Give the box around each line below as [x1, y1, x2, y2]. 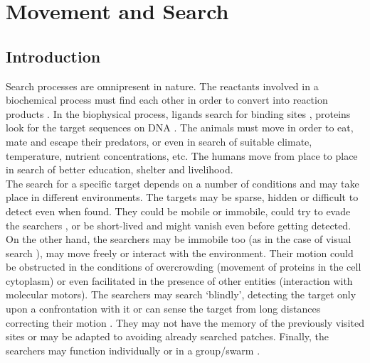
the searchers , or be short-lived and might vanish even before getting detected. [6, 217, 351, 232]
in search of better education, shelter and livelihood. [6, 162, 233, 177]
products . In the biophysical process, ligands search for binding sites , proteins [6, 106, 351, 121]
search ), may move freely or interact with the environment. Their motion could [6, 245, 354, 260]
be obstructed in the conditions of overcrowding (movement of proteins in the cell [6, 259, 361, 274]
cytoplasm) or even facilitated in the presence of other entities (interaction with [6, 273, 353, 288]
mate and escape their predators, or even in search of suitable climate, [6, 134, 312, 148]
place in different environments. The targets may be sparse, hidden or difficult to [6, 190, 359, 205]
